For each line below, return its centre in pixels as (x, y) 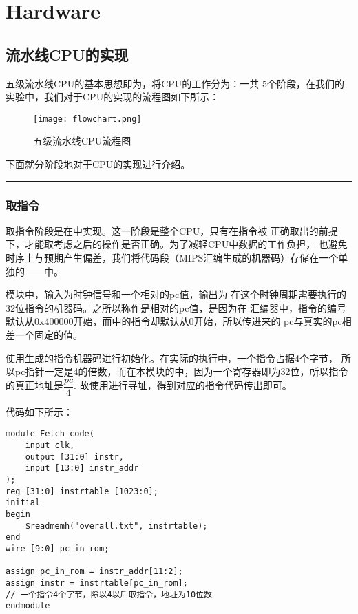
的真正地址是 (34, 385)
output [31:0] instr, (74, 457)
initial (23, 503)
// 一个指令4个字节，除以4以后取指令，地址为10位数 (109, 594)
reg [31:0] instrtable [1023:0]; (82, 491)
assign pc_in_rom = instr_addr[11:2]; (94, 572)
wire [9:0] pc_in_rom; (57, 548)
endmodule (28, 606)
